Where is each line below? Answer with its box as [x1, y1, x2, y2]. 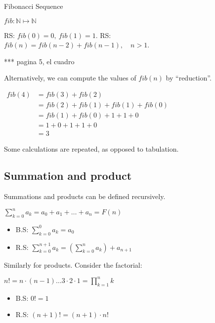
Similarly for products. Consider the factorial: [4, 259, 142, 270]
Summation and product [4, 168, 132, 183]
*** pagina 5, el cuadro [4, 56, 75, 66]
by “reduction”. [166, 73, 212, 83]
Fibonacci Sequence [4, 1, 63, 11]
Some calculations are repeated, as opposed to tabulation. [4, 144, 179, 154]
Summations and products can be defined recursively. [4, 191, 166, 201]
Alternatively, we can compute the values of [4, 73, 136, 83]
